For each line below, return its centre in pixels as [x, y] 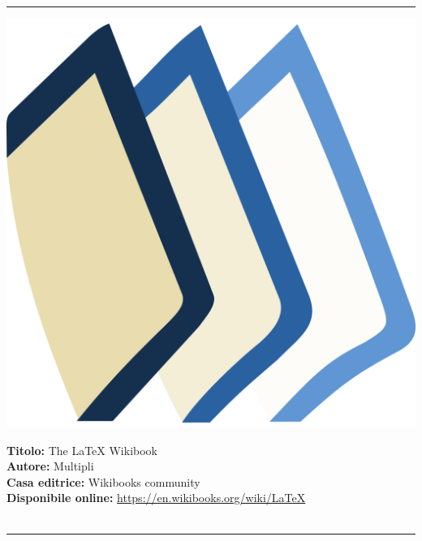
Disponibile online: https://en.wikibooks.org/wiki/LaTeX [156, 498]
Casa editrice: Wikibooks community [103, 481]
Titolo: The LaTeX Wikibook [82, 450]
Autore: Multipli [50, 466]
